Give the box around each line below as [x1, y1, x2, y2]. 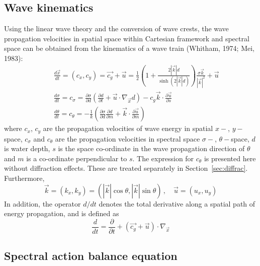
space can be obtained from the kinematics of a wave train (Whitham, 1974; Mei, [4, 43, 254, 53]
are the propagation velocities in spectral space [55, 133, 200, 144]
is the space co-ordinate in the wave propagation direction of [58, 143, 245, 154]
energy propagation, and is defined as [4, 208, 119, 219]
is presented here [204, 153, 256, 163]
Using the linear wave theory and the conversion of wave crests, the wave [4, 23, 229, 34]
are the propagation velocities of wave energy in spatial [43, 123, 213, 134]
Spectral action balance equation [4, 248, 178, 263]
